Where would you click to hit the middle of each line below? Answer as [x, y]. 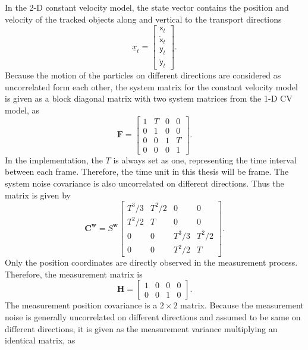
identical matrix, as [40, 340]
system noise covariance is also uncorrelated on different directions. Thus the [144, 183]
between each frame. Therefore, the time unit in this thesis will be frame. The [147, 171]
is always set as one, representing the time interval [205, 160]
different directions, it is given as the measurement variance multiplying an [141, 328]
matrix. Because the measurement [242, 305]
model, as [22, 110]
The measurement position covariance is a [81, 305]
